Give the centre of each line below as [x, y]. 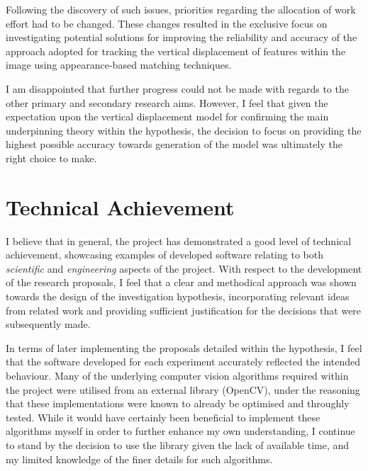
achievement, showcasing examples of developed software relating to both [165, 255]
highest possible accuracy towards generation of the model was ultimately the [174, 144]
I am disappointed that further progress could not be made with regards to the [177, 88]
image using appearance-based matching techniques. [119, 65]
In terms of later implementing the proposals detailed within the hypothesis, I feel [184, 347]
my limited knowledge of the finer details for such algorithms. [139, 459]
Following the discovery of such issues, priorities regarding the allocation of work [181, 9]
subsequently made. [48, 324]
